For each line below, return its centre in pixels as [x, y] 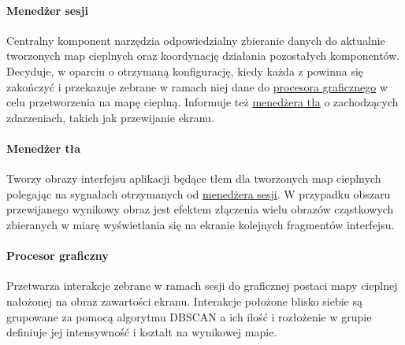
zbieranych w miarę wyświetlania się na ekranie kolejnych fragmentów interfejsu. [201, 224]
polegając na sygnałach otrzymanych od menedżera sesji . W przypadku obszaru [199, 193]
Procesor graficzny [58, 256]
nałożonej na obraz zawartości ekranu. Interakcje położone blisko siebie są [185, 300]
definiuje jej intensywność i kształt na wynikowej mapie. [142, 332]
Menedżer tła [43, 148]
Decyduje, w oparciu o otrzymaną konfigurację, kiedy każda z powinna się [185, 70]
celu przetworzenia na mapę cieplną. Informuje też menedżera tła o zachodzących [202, 102]
